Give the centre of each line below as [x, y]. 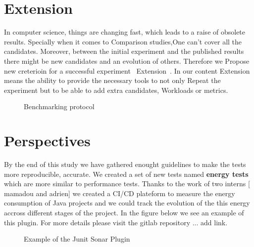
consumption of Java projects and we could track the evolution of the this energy [127, 203]
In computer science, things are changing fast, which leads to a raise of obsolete [125, 32]
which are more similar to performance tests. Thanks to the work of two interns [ [127, 184]
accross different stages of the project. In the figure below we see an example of [124, 212]
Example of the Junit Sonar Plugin [77, 239]
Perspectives [47, 141]
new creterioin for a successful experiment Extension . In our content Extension [127, 70]
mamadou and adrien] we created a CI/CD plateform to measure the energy [120, 193]
